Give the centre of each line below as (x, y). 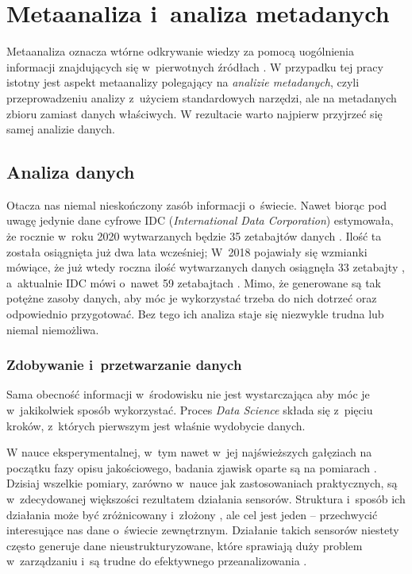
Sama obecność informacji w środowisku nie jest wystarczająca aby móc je (188, 394)
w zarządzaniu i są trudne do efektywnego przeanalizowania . (157, 561)
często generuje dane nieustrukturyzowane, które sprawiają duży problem (185, 545)
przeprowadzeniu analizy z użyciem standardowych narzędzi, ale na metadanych (202, 97)
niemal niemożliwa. (53, 329)
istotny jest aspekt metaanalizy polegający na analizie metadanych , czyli (183, 82)
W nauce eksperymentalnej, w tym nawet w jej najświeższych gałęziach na (189, 452)
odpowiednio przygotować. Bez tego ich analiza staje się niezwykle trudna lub (195, 314)
